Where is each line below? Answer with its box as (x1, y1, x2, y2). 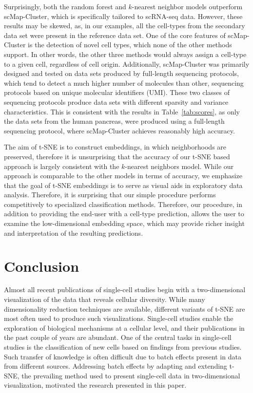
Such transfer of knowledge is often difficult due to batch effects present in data (4, 351, 241, 361)
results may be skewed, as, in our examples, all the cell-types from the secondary (4, 20, 245, 31)
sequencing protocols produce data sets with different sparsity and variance (4, 96, 229, 107)
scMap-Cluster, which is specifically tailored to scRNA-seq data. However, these (4, 11, 243, 21)
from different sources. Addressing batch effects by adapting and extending (4, 361, 227, 371)
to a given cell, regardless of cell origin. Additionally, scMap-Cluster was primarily (4, 58, 250, 69)
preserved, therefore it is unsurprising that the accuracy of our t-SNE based (4, 151, 230, 161)
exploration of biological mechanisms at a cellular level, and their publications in (4, 322, 245, 333)
